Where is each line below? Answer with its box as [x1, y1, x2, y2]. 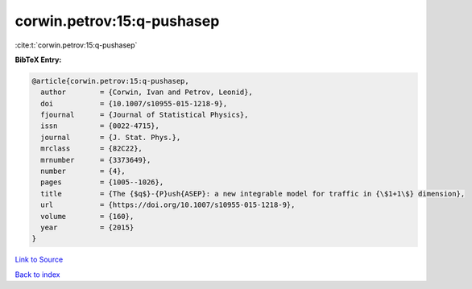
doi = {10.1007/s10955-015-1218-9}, [40, 99, 228, 108]
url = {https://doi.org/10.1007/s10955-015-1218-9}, [40, 200, 296, 209]
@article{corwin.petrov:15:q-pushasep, [31, 76, 189, 85]
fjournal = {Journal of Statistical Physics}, [40, 110, 249, 120]
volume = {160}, [40, 212, 135, 221]
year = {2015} [40, 223, 135, 232]
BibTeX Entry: [14, 55, 62, 64]
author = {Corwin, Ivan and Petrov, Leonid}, [40, 88, 253, 97]
